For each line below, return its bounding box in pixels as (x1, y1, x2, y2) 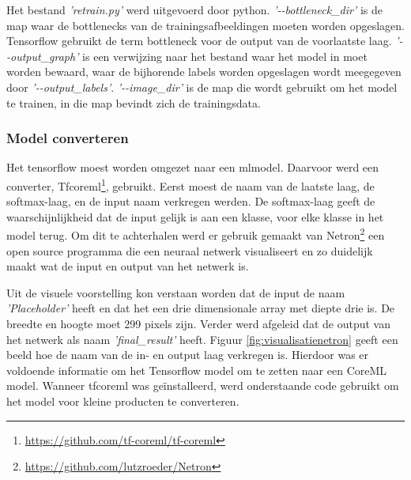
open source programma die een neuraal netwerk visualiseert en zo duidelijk (6, 242, 373, 259)
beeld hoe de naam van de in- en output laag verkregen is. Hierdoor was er (6, 346, 369, 363)
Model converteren (6, 128, 129, 148)
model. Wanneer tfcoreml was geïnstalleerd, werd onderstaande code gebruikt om (6, 377, 399, 394)
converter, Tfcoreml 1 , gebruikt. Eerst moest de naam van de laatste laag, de (6, 175, 375, 194)
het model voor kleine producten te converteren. (6, 393, 239, 409)
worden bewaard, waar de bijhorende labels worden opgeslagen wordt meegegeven (6, 63, 402, 80)
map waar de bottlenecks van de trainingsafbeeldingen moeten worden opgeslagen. (6, 17, 405, 33)
